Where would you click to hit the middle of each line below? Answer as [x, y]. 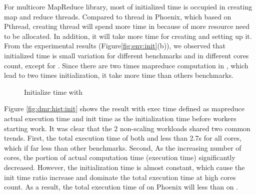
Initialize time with [53, 92]
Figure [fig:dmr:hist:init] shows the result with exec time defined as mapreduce [124, 108]
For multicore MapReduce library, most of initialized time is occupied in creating [128, 6]
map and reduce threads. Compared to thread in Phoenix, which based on [118, 16]
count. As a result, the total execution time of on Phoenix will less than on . [121, 187]
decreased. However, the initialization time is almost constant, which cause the [124, 167]
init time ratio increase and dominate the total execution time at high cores [120, 177]
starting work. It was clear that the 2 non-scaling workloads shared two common [127, 128]
